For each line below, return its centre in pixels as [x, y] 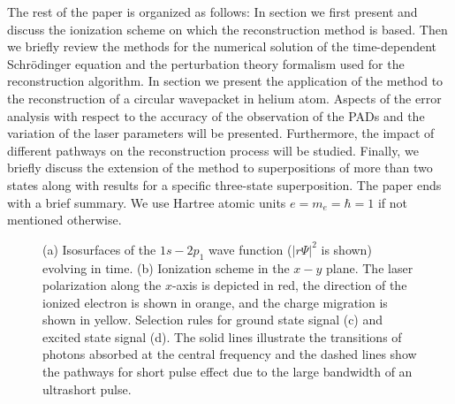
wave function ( [250, 249]
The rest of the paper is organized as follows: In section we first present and [212, 11]
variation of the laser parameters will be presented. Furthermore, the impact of [221, 133]
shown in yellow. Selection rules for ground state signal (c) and [213, 320]
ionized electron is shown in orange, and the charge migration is [215, 302]
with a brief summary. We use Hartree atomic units [147, 202]
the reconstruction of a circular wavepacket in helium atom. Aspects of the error [224, 98]
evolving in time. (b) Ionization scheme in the [166, 267]
